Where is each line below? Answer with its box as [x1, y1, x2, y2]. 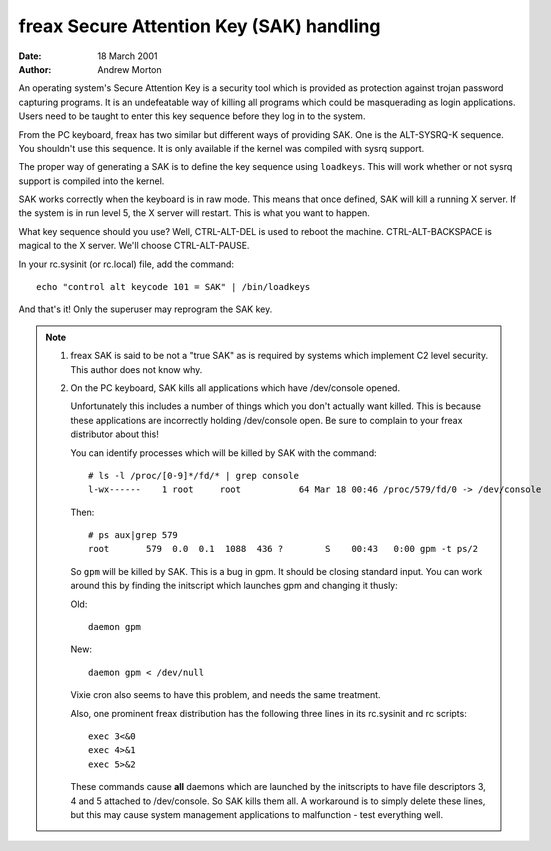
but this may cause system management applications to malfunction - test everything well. [70, 808, 444, 820]
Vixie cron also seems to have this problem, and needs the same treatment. [70, 689, 381, 701]
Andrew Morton [97, 63, 162, 75]
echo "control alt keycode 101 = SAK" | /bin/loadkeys [36, 281, 311, 293]
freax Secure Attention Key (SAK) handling [18, 15, 381, 37]
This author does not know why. [70, 363, 203, 375]
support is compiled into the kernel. [18, 175, 165, 187]
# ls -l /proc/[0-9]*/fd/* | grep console [88, 470, 300, 481]
